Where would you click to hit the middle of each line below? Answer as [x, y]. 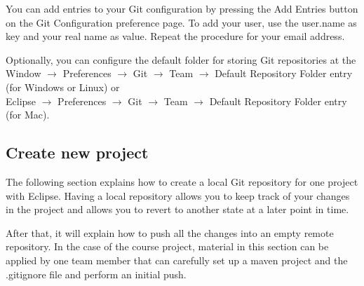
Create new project [77, 152]
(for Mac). [28, 115]
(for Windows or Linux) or [63, 87]
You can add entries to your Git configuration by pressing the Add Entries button [182, 8]
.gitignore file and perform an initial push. [96, 274]
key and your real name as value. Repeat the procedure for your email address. [175, 36]
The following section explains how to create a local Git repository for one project [182, 181]
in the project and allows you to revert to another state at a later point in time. [177, 209]
